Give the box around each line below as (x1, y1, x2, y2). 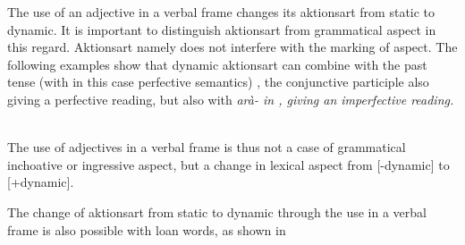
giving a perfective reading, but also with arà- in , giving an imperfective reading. (7, 89, 454, 108)
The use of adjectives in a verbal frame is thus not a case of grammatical (7, 138, 406, 156)
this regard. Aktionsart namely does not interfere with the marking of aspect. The (7, 38, 458, 56)
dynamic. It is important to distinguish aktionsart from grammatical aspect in (7, 20, 436, 38)
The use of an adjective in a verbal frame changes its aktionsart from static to (7, 3, 435, 21)
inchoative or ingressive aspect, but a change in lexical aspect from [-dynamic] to (7, 155, 450, 173)
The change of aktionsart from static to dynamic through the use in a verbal (7, 202, 427, 221)
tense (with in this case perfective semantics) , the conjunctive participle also (7, 72, 429, 91)
